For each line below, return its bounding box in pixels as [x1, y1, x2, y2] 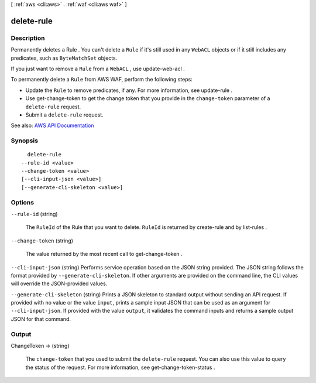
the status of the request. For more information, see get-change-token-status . [25, 364, 215, 371]
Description [11, 34, 45, 42]
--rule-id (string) [11, 210, 58, 217]
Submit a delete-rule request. [25, 111, 104, 118]
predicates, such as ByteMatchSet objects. [11, 54, 118, 61]
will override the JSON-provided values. [11, 280, 108, 287]
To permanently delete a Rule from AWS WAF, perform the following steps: [11, 76, 193, 83]
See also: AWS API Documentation [11, 122, 94, 129]
